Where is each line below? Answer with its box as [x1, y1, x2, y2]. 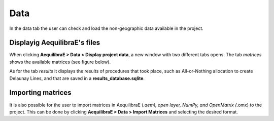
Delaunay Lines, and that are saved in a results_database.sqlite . [9, 75, 145, 81]
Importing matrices [9, 89, 72, 97]
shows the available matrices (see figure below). [9, 59, 111, 65]
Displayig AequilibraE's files [9, 38, 100, 47]
